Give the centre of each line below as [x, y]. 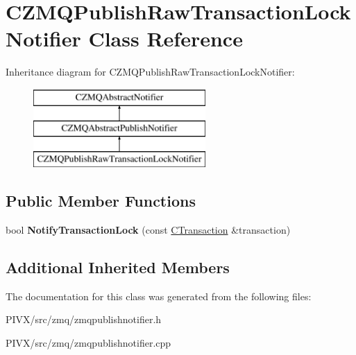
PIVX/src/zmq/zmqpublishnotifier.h [84, 319]
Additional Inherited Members [118, 267]
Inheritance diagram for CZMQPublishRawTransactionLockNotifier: [150, 72]
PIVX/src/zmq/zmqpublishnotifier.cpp [88, 343]
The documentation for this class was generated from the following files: [159, 296]
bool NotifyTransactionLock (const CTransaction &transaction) [148, 230]
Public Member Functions [101, 201]
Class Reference [166, 38]
